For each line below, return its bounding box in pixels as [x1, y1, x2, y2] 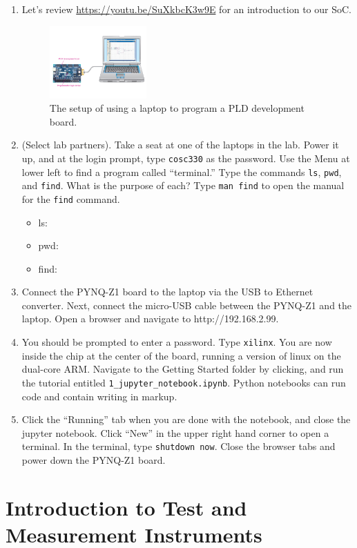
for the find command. [21, 191, 120, 206]
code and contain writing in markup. [21, 389, 177, 403]
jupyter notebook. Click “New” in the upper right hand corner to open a [21, 425, 329, 440]
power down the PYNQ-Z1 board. [21, 453, 166, 467]
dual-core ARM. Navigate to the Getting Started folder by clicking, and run [21, 362, 344, 376]
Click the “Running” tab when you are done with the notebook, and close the [21, 412, 351, 427]
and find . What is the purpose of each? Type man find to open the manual [21, 178, 345, 193]
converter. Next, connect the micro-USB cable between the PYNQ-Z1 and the [21, 297, 352, 312]
